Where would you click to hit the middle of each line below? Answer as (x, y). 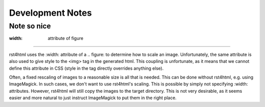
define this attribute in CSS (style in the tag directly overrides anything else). (86, 68)
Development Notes (51, 13)
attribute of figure (66, 38)
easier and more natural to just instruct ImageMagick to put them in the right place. (93, 98)
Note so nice (30, 26)
